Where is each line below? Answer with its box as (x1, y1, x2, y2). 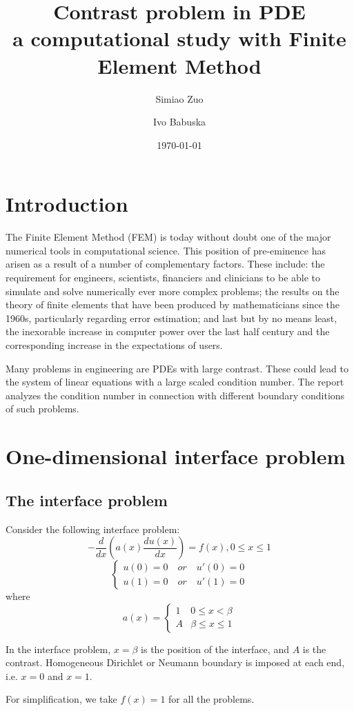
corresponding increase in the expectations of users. (6, 337, 223, 352)
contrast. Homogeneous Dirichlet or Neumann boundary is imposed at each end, (6, 655, 345, 670)
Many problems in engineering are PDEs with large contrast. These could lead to (6, 361, 348, 375)
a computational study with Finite (12, 24, 346, 52)
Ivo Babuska (153, 114, 206, 129)
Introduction (6, 190, 128, 218)
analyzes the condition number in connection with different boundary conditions (6, 388, 345, 402)
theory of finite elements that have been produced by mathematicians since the (6, 297, 340, 312)
